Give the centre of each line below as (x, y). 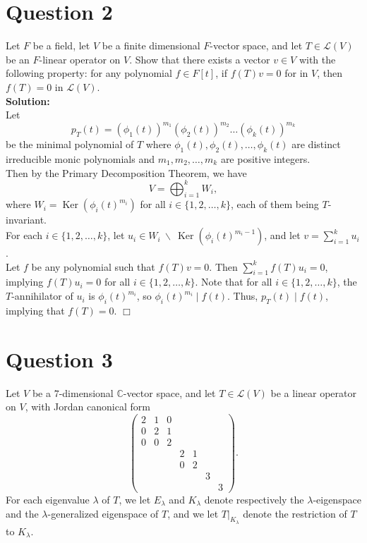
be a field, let (61, 45)
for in (296, 73)
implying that (35, 310)
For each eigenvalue (48, 500)
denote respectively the (254, 500)
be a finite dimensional (151, 45)
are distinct (316, 144)
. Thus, (242, 296)
